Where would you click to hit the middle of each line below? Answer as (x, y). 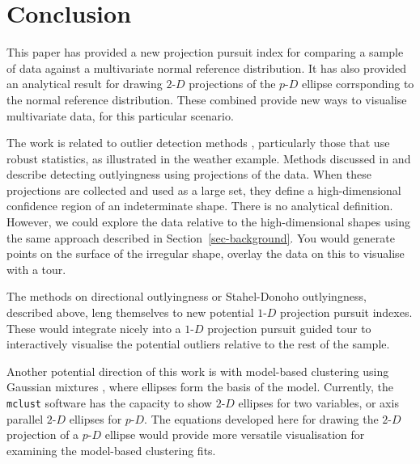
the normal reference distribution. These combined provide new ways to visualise (207, 99)
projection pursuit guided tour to (289, 328)
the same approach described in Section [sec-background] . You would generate (201, 237)
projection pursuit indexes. (346, 312)
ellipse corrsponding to (358, 84)
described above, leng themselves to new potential (130, 312)
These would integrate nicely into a (94, 328)
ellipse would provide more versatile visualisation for (235, 434)
